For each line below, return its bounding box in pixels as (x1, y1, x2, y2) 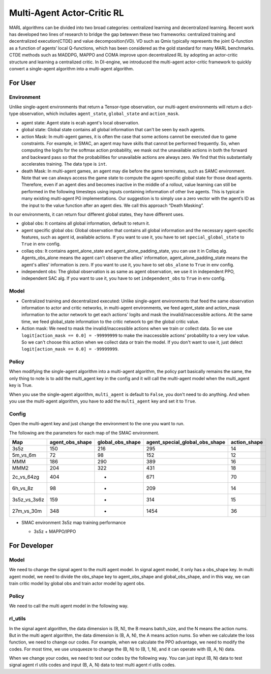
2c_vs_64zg (12, 473, 39, 480)
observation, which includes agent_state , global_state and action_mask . (19, 111, 180, 117)
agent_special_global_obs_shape (146, 439, 226, 445)
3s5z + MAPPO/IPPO (33, 528, 76, 534)
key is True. (9, 382, 33, 388)
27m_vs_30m (12, 507, 42, 514)
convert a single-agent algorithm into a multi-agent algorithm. (9, 65, 134, 71)
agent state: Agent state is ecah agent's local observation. (21, 119, 140, 125)
